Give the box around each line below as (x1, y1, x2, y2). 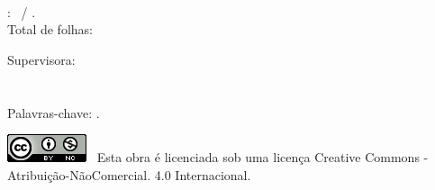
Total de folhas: (7, 20, 93, 39)
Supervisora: (7, 50, 76, 68)
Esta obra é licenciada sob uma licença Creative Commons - (96, 148, 429, 167)
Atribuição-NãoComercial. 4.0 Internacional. (7, 165, 251, 184)
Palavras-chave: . (7, 103, 100, 122)
